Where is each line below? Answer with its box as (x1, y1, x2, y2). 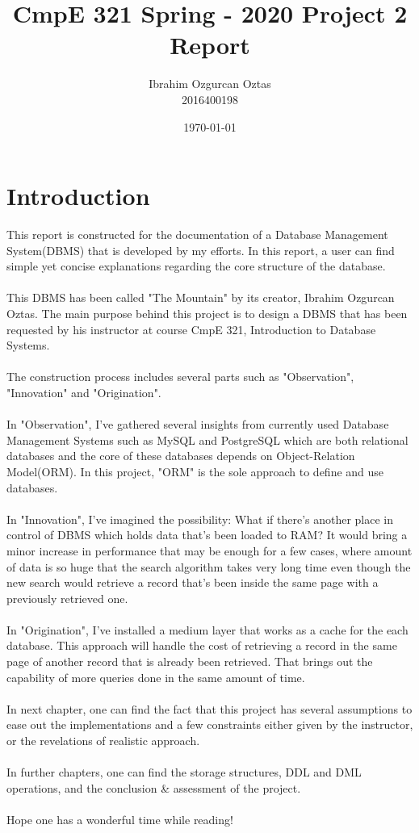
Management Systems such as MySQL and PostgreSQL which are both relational (6, 431, 409, 448)
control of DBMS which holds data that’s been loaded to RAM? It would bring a (6, 526, 408, 543)
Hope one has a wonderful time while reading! (6, 811, 233, 827)
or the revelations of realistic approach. (6, 732, 200, 749)
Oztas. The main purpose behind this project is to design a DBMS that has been (6, 305, 408, 321)
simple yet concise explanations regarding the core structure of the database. (6, 257, 386, 274)
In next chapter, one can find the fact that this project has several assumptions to (6, 700, 413, 717)
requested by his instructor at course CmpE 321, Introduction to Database (6, 320, 376, 337)
